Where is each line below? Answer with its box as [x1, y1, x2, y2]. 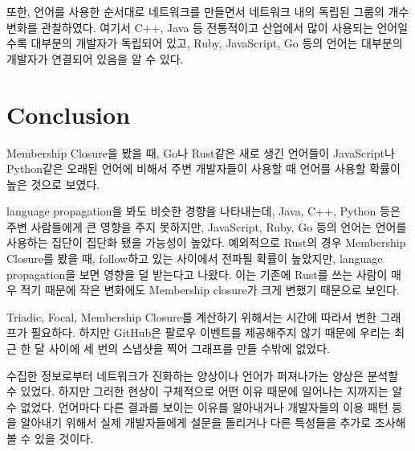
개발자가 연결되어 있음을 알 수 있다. [6, 50, 184, 67]
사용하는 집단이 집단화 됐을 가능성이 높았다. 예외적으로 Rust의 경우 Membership [6, 234, 406, 251]
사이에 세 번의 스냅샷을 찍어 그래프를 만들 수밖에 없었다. [48, 340, 330, 357]
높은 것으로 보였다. [6, 175, 100, 192]
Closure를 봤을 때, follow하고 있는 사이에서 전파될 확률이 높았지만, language [6, 250, 383, 267]
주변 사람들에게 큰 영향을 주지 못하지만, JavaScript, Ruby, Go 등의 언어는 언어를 [6, 218, 407, 235]
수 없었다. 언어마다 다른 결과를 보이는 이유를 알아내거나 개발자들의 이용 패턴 [6, 398, 389, 415]
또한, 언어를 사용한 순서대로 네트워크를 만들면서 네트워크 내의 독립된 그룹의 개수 [6, 3, 409, 19]
